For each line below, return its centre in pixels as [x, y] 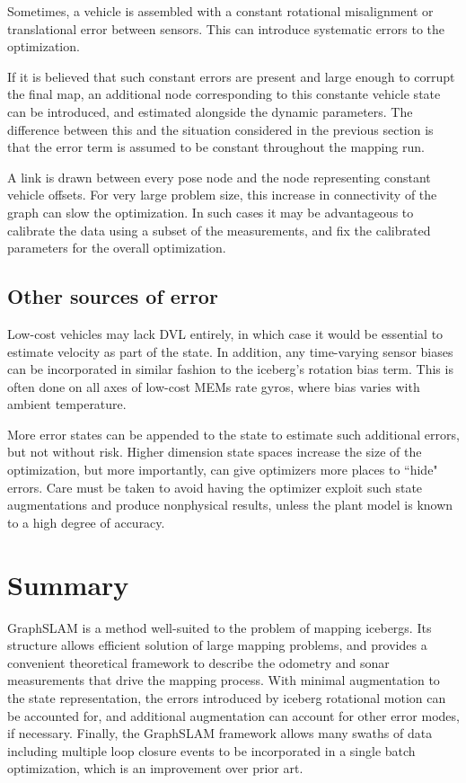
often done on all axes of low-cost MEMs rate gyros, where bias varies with [214, 386]
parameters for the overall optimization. [117, 248]
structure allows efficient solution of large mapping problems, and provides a [217, 645]
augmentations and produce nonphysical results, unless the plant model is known [230, 505]
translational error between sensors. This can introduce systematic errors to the [226, 28]
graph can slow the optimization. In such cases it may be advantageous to [211, 212]
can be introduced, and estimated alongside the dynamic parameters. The [210, 111]
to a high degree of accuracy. [86, 522]
